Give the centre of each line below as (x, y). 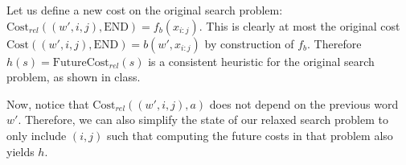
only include (37, 135)
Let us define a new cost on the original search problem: (145, 10)
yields (21, 151)
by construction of (249, 43)
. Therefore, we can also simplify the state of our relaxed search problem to (203, 120)
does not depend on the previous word (304, 103)
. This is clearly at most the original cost (299, 25)
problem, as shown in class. (74, 77)
